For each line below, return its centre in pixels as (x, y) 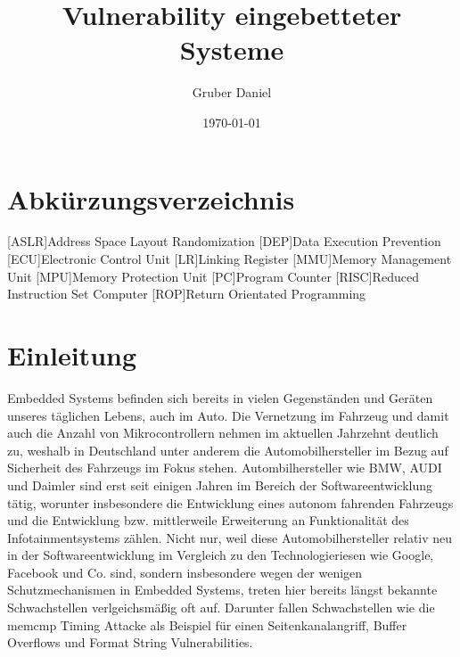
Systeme (232, 49)
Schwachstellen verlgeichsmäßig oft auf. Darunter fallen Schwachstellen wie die (221, 608)
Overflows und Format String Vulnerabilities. (130, 642)
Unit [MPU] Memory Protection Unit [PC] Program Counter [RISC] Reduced (213, 276)
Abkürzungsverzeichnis (151, 198)
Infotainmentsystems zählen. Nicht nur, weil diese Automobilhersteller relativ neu (230, 537)
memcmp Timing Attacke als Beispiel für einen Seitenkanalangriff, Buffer (207, 624)
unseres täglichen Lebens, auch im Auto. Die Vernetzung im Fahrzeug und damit (228, 415)
